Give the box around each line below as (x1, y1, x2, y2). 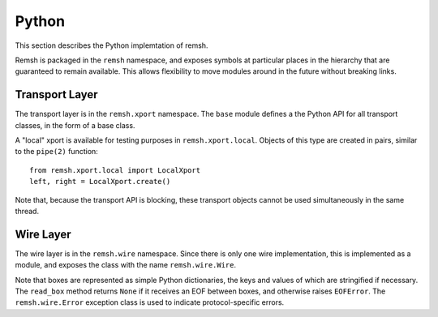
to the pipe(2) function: (15, 147, 99, 156)
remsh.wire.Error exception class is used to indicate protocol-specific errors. (15, 298, 285, 307)
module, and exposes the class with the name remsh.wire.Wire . (15, 260, 237, 270)
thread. (15, 206, 40, 216)
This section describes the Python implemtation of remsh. (15, 41, 208, 50)
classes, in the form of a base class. (15, 120, 135, 130)
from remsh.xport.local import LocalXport (29, 165, 201, 174)
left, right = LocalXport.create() (29, 177, 171, 186)
